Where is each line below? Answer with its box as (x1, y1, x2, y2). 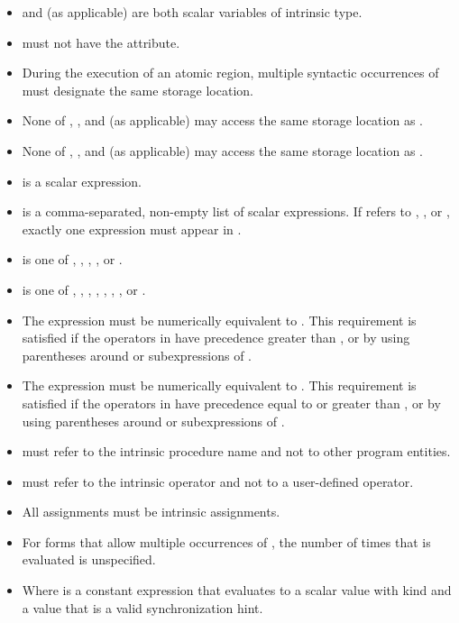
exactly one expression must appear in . (22, 219, 242, 238)
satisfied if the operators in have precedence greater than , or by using (22, 328, 410, 347)
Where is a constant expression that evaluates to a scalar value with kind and (22, 581, 452, 600)
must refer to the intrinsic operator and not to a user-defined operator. (22, 472, 414, 490)
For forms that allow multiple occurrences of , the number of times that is (22, 532, 431, 551)
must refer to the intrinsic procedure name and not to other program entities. (22, 442, 451, 461)
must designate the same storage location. (22, 80, 253, 99)
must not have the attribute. (22, 32, 180, 51)
